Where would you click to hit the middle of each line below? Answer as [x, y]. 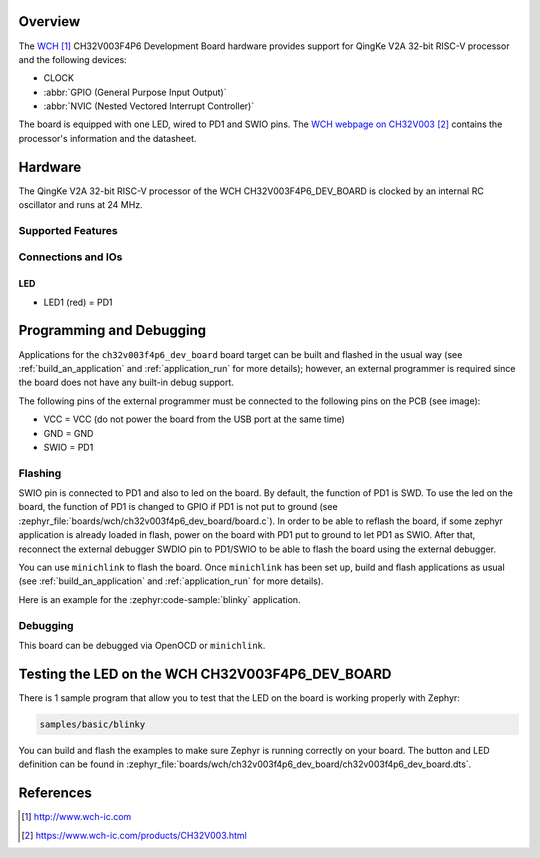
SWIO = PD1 [68, 447]
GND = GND [68, 433]
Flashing [40, 473]
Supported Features [68, 230]
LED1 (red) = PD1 [78, 302]
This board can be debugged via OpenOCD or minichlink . [142, 645]
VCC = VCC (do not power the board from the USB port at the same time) [194, 419]
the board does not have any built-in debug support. [126, 382]
